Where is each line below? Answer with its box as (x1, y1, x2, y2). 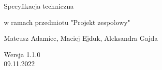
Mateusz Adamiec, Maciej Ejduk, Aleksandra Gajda (4, 33, 158, 43)
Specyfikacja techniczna (4, 1, 74, 11)
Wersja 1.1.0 (4, 49, 41, 59)
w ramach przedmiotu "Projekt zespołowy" (4, 17, 130, 27)
